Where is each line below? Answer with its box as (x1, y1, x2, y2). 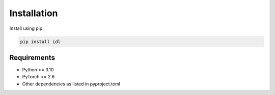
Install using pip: (9, 25, 44, 31)
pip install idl (20, 38, 61, 44)
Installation (9, 8, 58, 19)
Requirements (9, 53, 56, 62)
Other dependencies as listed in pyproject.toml (22, 81, 121, 87)
